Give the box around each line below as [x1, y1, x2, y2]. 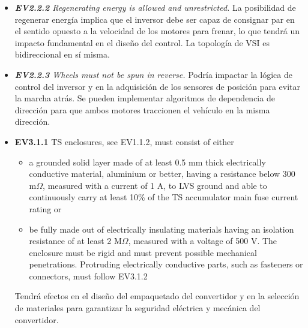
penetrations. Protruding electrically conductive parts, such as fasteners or [29, 258, 303, 270]
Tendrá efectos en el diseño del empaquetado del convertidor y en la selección [14, 290, 300, 302]
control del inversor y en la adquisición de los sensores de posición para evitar [14, 80, 300, 92]
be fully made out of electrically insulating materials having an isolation [29, 222, 294, 235]
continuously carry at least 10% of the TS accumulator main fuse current [29, 191, 298, 203]
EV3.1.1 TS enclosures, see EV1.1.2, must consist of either [14, 135, 234, 148]
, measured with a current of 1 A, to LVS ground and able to [43, 179, 267, 191]
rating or [29, 202, 62, 215]
